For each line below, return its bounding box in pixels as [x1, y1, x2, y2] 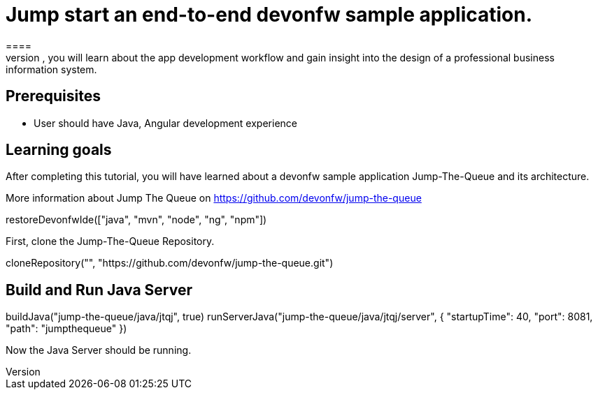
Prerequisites [6, 87, 101, 105]
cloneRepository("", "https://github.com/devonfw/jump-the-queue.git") [6, 257, 334, 269]
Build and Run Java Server [6, 281, 193, 299]
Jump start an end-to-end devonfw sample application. [6, 3, 533, 27]
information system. [6, 63, 97, 75]
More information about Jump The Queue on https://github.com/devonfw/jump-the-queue [6, 192, 422, 204]
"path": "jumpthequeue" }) [6, 322, 127, 335]
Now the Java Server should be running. [6, 344, 192, 357]
